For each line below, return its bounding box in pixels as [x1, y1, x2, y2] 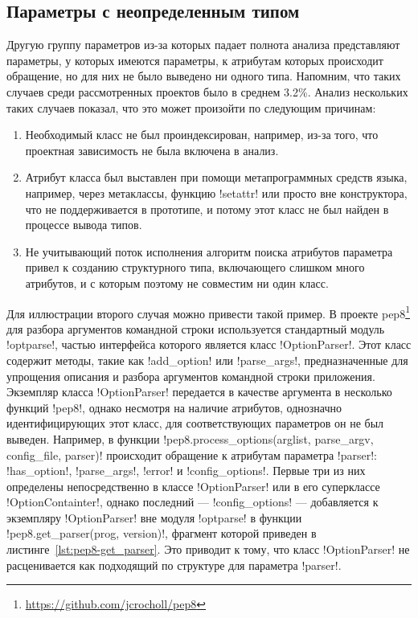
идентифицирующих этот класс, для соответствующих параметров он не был [6, 415, 384, 432]
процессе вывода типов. [25, 216, 142, 233]
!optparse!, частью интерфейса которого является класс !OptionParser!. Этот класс [6, 336, 412, 353]
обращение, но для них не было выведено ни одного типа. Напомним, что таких [6, 68, 401, 84]
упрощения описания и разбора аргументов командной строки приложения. [6, 367, 375, 384]
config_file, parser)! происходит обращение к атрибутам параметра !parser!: [6, 446, 377, 463]
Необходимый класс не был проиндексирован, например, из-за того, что [25, 126, 379, 143]
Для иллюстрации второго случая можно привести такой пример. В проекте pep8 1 [6, 302, 410, 321]
